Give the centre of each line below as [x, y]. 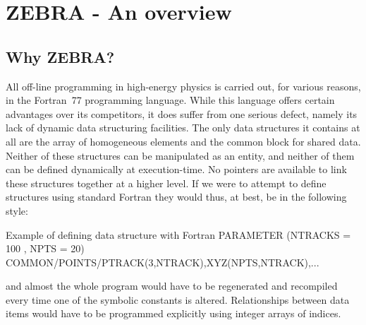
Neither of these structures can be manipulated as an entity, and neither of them [180, 155]
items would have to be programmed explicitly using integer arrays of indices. [173, 313]
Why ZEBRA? [60, 56]
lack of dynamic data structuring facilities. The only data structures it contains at [183, 128]
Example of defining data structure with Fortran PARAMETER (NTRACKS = [178, 234]
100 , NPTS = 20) [45, 248]
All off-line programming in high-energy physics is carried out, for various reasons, [183, 86]
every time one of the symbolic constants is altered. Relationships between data [178, 299]
